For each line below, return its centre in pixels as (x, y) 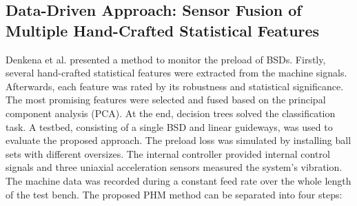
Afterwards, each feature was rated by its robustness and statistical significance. (175, 86)
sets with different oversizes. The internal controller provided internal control (168, 153)
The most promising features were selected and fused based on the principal (166, 100)
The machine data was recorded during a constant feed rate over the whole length (178, 180)
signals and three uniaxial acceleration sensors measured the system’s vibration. (174, 167)
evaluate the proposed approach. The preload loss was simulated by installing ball (178, 140)
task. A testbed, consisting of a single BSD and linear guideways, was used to (169, 126)
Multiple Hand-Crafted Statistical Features (163, 30)
